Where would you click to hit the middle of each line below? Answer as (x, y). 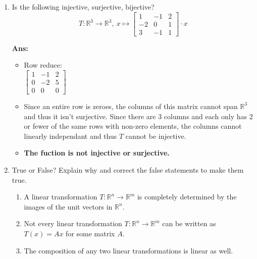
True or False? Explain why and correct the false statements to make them (128, 169)
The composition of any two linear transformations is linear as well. (128, 250)
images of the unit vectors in (68, 206)
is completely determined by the (187, 197)
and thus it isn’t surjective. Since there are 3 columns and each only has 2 (138, 116)
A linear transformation (61, 197)
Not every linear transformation (73, 223)
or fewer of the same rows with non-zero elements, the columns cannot (133, 126)
